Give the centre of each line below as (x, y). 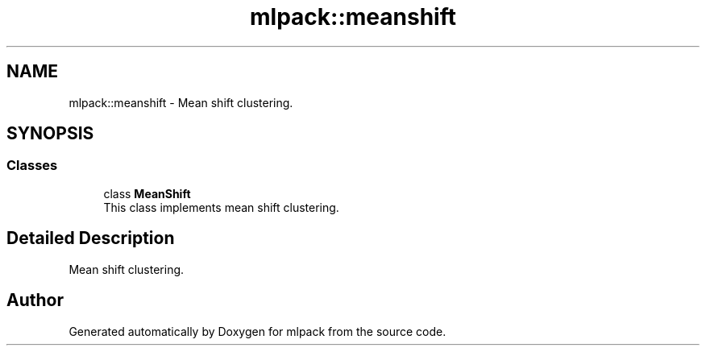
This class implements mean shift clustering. (221, 207)
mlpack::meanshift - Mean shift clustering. (181, 102)
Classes (32, 166)
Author (35, 300)
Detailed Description (91, 238)
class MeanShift (147, 193)
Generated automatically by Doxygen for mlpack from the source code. (257, 331)
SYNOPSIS (50, 134)
